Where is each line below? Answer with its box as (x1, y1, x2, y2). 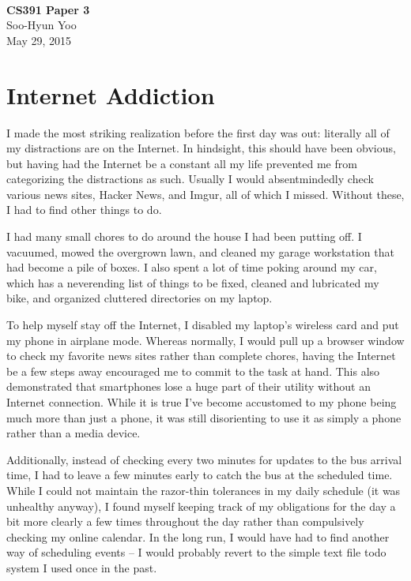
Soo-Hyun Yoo (6, 17, 77, 33)
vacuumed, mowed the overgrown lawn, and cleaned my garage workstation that (6, 243, 394, 260)
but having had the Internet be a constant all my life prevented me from (6, 155, 357, 171)
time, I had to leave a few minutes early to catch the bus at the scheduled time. (6, 467, 393, 483)
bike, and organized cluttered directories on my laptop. (6, 290, 273, 306)
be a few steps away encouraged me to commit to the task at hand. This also (6, 362, 380, 379)
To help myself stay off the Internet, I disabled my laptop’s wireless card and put (6, 317, 399, 333)
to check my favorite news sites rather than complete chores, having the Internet (6, 347, 396, 364)
